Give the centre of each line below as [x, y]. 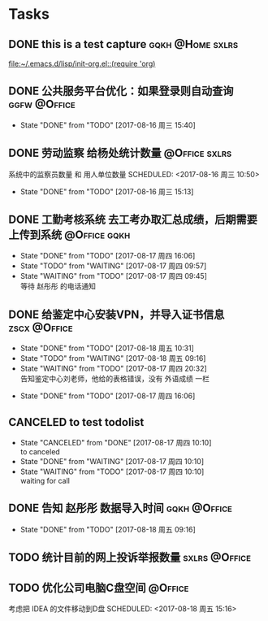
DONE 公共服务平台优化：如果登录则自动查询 [121, 91]
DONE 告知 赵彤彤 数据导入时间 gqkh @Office [121, 508]
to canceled [40, 452]
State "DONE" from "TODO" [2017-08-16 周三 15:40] [108, 125]
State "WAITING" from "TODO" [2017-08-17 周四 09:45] [113, 276]
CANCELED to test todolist [76, 422]
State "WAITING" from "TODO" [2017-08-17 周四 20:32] [113, 369]
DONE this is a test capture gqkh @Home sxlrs [123, 44]
